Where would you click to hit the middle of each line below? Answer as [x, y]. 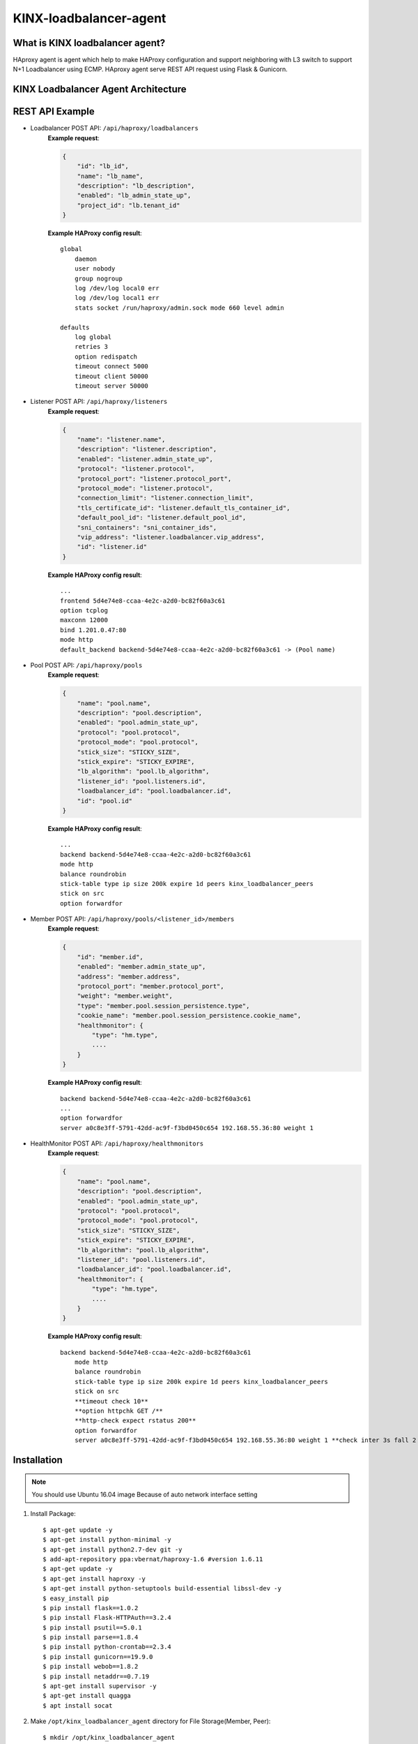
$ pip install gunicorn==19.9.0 [98, 1656]
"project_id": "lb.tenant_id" [129, 205]
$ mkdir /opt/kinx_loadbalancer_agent [109, 1737]
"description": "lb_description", [136, 186]
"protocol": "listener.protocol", [136, 469]
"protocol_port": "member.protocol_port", [150, 986]
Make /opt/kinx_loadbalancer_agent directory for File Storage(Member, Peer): [150, 1721]
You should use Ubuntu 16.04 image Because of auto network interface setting [145, 1494]
